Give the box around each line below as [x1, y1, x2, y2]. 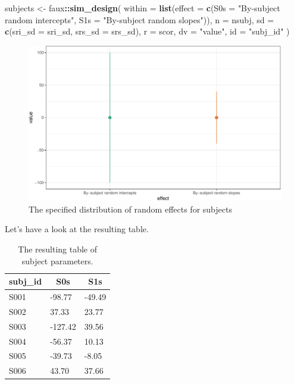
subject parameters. [21, 254, 93, 267]
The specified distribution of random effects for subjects [29, 202, 232, 215]
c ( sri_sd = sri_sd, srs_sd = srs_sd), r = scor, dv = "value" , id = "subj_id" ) [5, 25, 290, 38]
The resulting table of [18, 243, 98, 255]
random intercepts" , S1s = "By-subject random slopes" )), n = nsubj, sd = [5, 13, 274, 26]
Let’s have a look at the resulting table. [5, 223, 149, 235]
